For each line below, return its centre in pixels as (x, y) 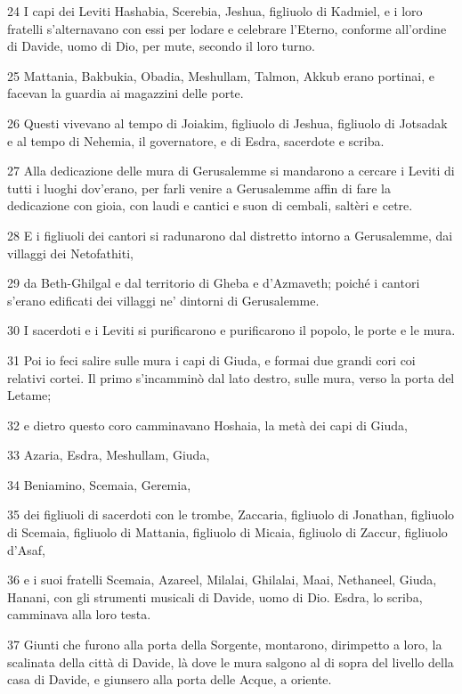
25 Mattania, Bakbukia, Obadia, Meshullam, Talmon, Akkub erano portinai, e (221, 75)
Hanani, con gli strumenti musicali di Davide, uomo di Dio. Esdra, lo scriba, (215, 596)
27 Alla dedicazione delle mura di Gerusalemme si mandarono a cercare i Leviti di (231, 171)
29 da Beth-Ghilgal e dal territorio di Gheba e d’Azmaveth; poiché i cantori (214, 283)
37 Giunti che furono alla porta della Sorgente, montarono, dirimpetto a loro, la (225, 645)
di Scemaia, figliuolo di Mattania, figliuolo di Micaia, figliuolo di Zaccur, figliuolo (227, 532)
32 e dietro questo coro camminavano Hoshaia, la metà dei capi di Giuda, (207, 425)
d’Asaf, (26, 549)
